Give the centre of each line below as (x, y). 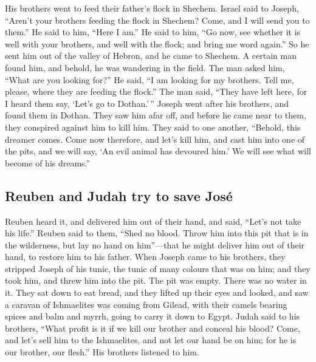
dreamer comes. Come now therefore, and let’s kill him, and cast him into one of (155, 139)
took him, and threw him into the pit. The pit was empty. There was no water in (156, 280)
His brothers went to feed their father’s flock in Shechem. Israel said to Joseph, (152, 8)
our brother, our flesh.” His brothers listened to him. (102, 352)
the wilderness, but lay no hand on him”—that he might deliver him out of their (155, 244)
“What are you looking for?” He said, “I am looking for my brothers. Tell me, (149, 79)
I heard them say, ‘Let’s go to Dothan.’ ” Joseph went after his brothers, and (147, 103)
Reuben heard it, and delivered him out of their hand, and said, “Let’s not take (153, 221)
